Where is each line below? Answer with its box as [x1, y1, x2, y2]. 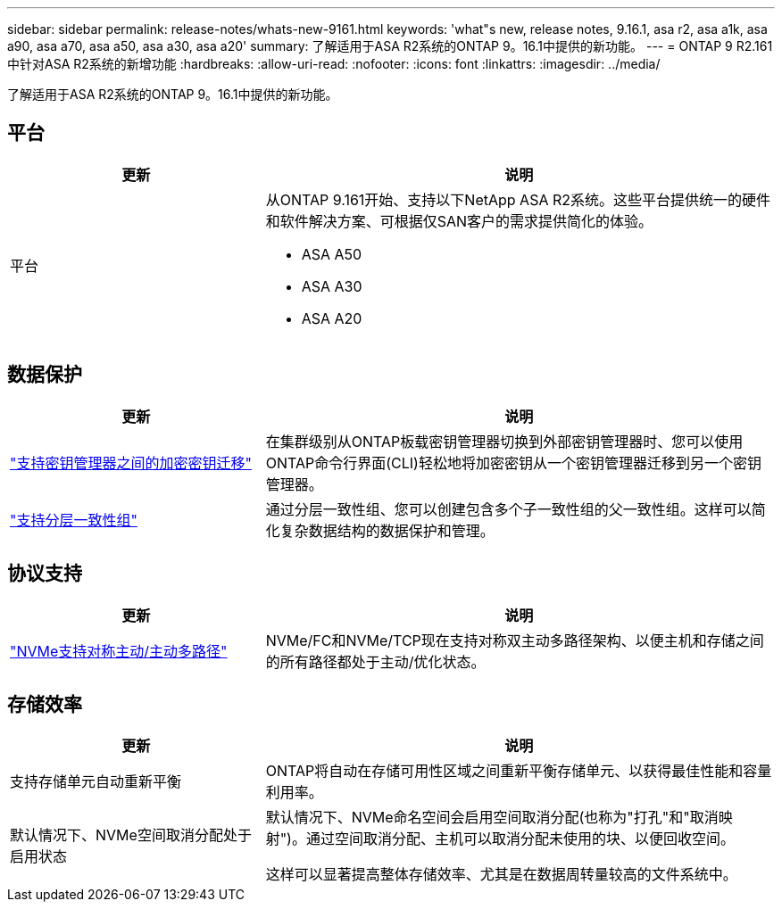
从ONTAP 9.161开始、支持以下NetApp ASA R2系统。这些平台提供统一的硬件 [265, 190, 771, 209]
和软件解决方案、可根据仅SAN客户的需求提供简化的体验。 [265, 211, 653, 230]
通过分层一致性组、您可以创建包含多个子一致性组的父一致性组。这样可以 [265, 500, 752, 518]
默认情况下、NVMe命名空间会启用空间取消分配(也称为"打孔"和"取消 [265, 808, 719, 827]
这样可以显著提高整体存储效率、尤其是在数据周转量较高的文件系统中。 [265, 865, 737, 884]
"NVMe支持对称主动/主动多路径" [10, 641, 228, 660]
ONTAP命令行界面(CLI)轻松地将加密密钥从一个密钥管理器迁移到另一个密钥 [265, 453, 761, 472]
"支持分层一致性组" [10, 510, 137, 529]
